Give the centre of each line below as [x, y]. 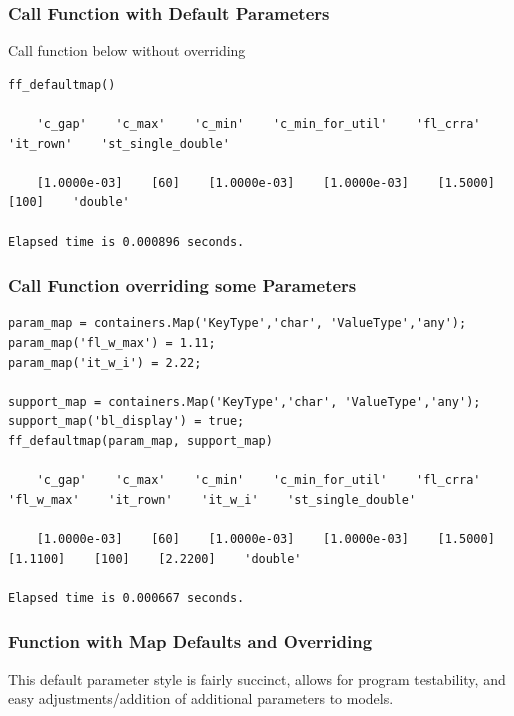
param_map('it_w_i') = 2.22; [105, 362]
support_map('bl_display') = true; [126, 421]
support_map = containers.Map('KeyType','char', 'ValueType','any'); [244, 401]
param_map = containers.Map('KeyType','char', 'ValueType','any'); [237, 323]
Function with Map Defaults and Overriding [190, 641]
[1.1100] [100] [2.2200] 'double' [155, 558]
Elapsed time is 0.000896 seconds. [126, 241]
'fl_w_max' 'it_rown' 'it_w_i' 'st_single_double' [212, 499]
